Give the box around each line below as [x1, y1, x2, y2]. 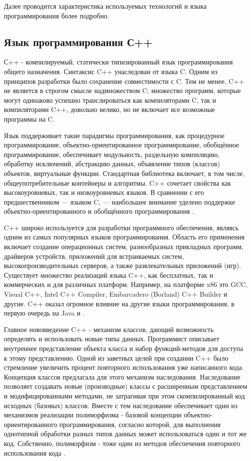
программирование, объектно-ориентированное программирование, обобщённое [4, 140, 239, 150]
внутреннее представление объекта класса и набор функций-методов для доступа [4, 343, 243, 353]
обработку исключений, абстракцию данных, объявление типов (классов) [4, 159, 220, 169]
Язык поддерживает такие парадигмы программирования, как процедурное [4, 130, 225, 140]
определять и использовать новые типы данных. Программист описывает [4, 334, 220, 344]
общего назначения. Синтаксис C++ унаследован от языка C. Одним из [4, 66, 218, 76]
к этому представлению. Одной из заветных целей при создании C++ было [4, 352, 228, 363]
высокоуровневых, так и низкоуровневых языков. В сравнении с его [4, 187, 204, 197]
